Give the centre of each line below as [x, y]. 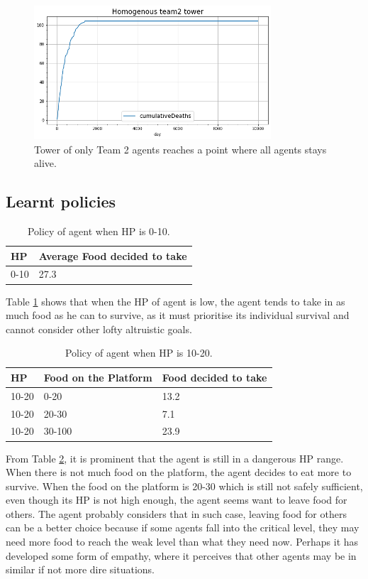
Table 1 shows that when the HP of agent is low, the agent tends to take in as [175, 301]
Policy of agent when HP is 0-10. [99, 231]
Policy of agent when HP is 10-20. [139, 353]
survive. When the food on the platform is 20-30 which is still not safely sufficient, [184, 486]
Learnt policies [61, 201]
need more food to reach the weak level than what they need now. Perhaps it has [182, 542]
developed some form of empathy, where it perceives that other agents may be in [181, 555]
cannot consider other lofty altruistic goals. [99, 329]
